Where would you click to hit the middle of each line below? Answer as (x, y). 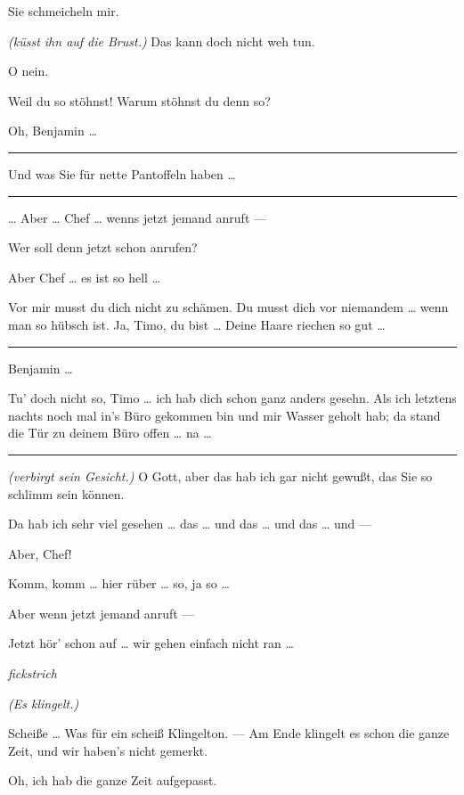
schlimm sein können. (66, 493)
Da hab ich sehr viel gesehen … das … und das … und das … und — (190, 524)
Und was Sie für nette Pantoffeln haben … (122, 173)
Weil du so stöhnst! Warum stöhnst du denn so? (139, 100)
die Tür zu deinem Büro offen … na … (110, 433)
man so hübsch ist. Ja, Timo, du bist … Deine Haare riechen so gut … (197, 324)
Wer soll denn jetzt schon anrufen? (103, 247)
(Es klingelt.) (44, 703)
